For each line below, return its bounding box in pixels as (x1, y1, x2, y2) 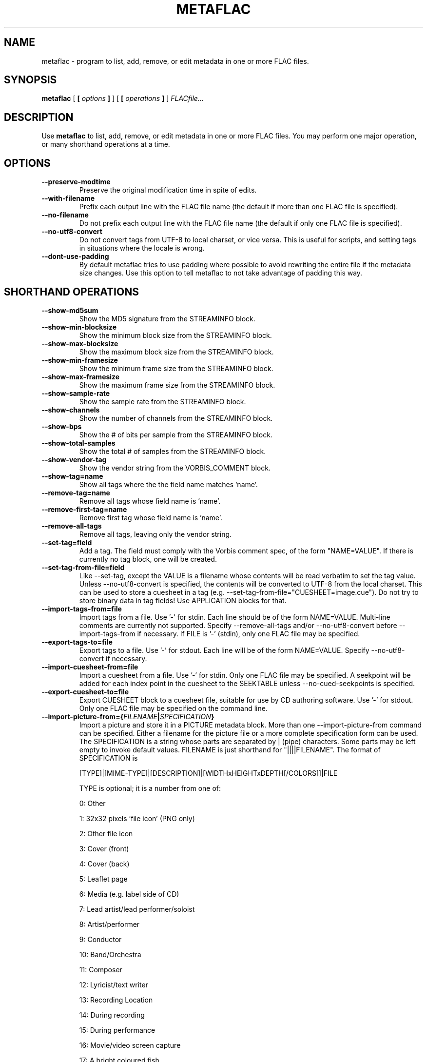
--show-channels (41, 405, 100, 414)
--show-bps (41, 422, 82, 431)
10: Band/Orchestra (79, 950, 141, 959)
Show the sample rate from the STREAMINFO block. (79, 397, 246, 406)
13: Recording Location (79, 995, 153, 1004)
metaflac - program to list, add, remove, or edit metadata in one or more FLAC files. (41, 57, 309, 65)
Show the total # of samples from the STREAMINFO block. (79, 447, 266, 455)
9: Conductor (79, 935, 122, 944)
